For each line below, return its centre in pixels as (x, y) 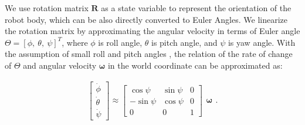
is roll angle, (120, 42)
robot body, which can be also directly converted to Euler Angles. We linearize (146, 19)
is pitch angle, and (184, 42)
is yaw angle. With (262, 42)
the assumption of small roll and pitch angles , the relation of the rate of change (149, 54)
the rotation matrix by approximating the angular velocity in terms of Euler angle (152, 31)
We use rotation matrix (47, 8)
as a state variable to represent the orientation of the (196, 8)
